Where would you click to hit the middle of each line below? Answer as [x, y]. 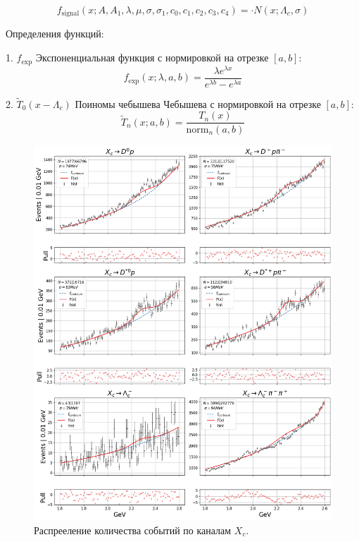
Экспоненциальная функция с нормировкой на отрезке [152, 58]
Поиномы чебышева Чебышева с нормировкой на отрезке [198, 103]
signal [70, 14]
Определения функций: [55, 34]
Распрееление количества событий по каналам [133, 530]
